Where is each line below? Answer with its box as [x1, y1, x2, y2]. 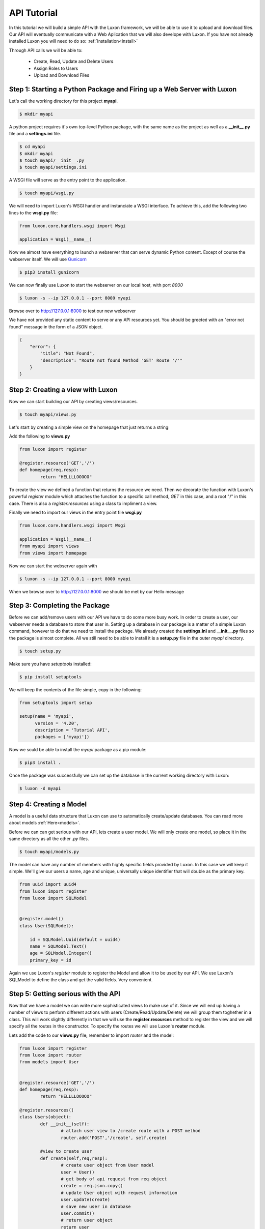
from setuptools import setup [19, 700, 92, 705]
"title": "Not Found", [40, 351, 95, 356]
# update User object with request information [60, 1190, 178, 1196]
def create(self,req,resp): [40, 1155, 108, 1161]
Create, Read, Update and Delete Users [33, 59, 114, 64]
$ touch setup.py [19, 648, 61, 654]
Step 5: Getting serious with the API [9, 990, 120, 998]
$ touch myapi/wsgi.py [19, 190, 74, 196]
